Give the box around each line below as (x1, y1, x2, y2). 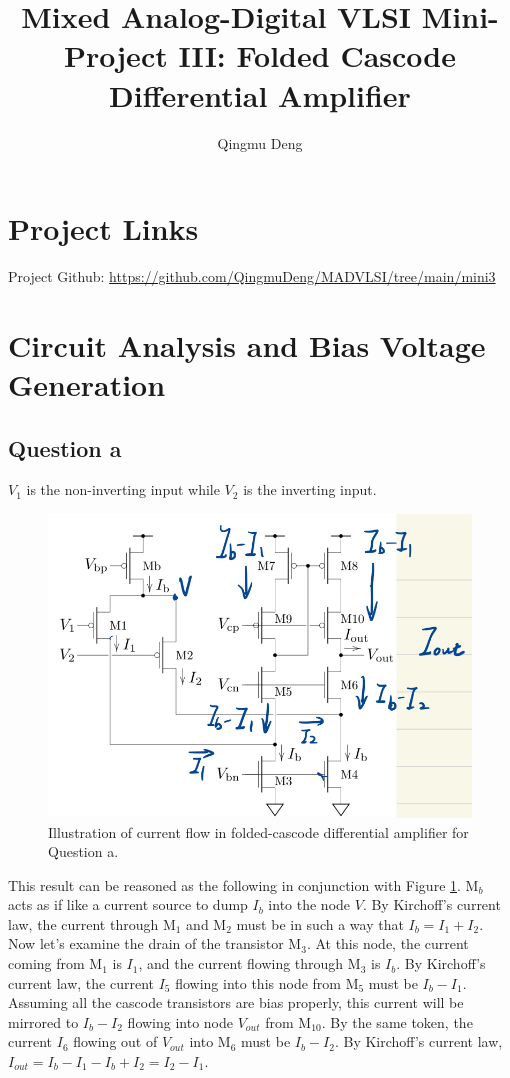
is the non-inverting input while (26, 479, 220, 500)
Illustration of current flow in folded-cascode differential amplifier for (48, 821, 469, 842)
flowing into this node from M (175, 972, 359, 993)
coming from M (8, 953, 103, 974)
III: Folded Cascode (178, 35, 456, 76)
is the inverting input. (243, 479, 377, 500)
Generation (8, 364, 166, 404)
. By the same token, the (321, 1011, 473, 1032)
